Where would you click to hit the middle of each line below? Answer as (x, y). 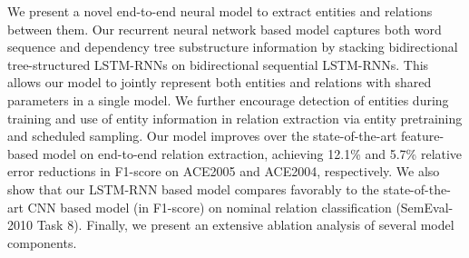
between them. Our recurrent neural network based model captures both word (225, 29)
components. (42, 242)
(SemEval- (425, 207)
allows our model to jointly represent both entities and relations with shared (220, 82)
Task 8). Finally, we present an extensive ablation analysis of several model (245, 225)
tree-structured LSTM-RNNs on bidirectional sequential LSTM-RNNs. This (218, 64)
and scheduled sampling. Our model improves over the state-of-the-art (202, 136)
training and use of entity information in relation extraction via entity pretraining (235, 118)
